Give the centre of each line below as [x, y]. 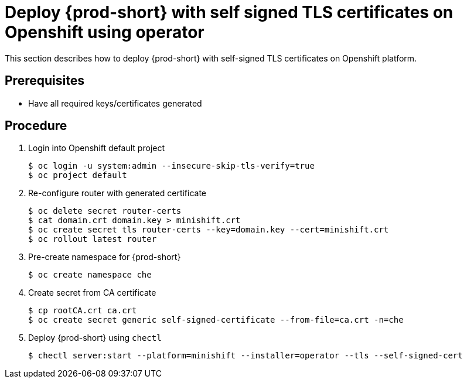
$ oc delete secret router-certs [105, 211]
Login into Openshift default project [97, 148]
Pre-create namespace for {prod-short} [105, 257]
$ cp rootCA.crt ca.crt [83, 311]
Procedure [36, 126]
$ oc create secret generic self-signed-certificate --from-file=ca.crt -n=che [216, 320]
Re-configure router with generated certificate [117, 193]
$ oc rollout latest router [93, 239]
